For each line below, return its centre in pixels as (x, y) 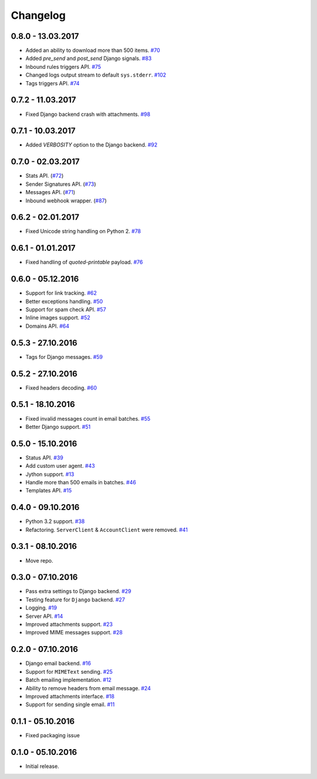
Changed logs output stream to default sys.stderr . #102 (96, 75)
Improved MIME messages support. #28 (74, 632)
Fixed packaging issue (53, 735)
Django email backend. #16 (58, 663)
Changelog (38, 15)
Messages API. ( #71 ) (50, 192)
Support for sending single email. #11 (70, 705)
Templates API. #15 (49, 491)
